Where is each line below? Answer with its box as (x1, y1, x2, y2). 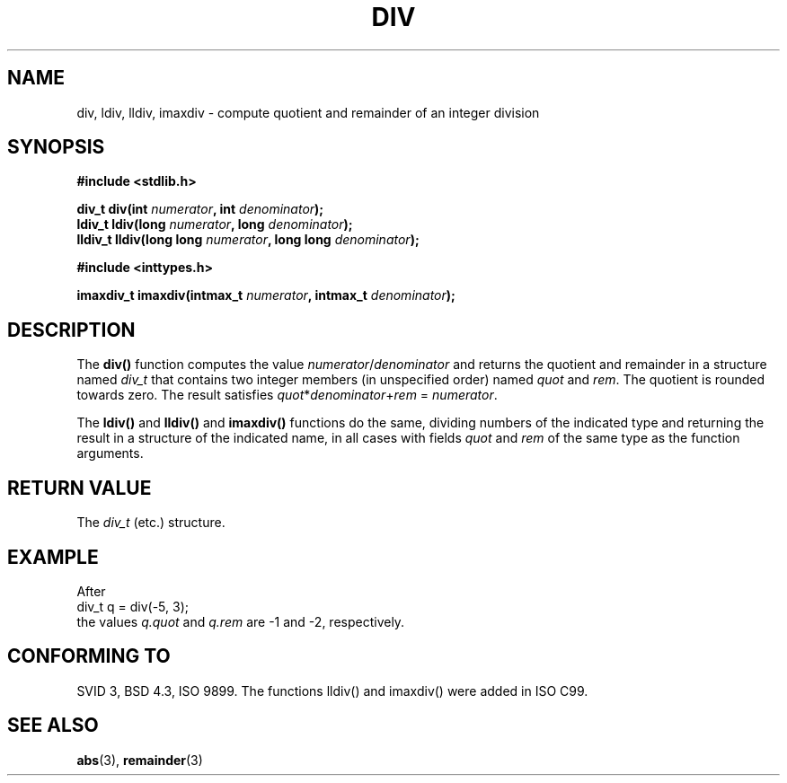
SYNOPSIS (7, 136, 105, 159)
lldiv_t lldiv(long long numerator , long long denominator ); (76, 232, 420, 248)
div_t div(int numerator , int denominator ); (76, 201, 324, 217)
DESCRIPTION (7, 318, 136, 341)
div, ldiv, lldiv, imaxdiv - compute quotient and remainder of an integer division (76, 104, 540, 120)
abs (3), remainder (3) (76, 752, 203, 768)
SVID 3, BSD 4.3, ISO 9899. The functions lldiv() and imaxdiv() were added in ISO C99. (76, 682, 588, 699)
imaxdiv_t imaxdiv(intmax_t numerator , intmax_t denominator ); (76, 287, 455, 304)
